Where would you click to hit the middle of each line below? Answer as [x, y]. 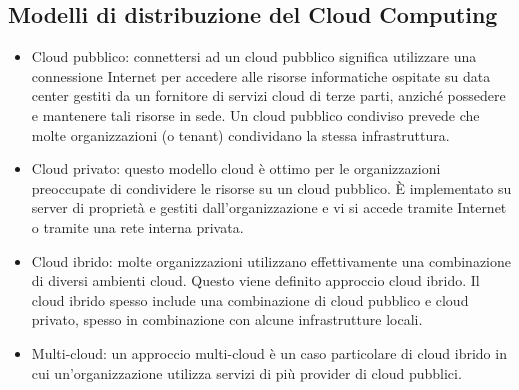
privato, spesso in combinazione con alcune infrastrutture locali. [227, 319]
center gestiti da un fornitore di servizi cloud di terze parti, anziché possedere [268, 95]
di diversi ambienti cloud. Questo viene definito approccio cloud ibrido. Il [255, 280]
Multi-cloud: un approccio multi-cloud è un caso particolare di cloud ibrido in [269, 352]
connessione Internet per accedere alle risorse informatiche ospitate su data [261, 75]
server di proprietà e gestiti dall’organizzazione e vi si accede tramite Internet [269, 207]
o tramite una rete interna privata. [137, 226]
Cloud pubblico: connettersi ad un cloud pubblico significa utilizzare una [254, 56]
